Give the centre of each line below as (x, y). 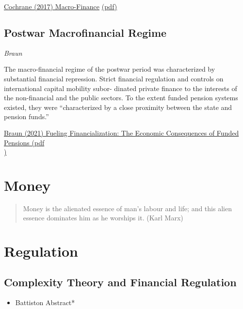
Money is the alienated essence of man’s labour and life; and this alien (127, 208)
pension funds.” (26, 116)
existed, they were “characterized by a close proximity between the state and (118, 107)
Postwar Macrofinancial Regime (85, 32)
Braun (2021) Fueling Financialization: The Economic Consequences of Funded (121, 132)
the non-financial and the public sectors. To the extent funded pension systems (121, 98)
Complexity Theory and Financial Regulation (120, 282)
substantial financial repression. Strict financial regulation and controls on (114, 78)
